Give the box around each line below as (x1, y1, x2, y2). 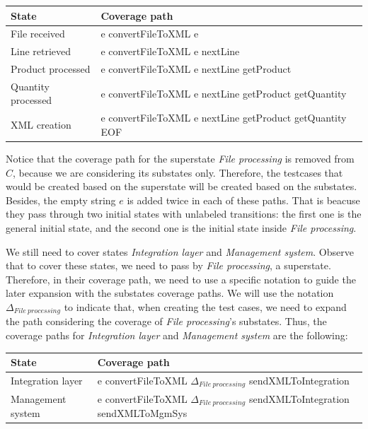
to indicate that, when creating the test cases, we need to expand (64, 299, 347, 314)
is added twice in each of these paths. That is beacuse (127, 192, 360, 207)
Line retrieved (11, 44, 71, 59)
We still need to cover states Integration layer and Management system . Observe (6, 244, 354, 259)
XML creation (11, 117, 71, 132)
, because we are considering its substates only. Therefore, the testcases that (13, 165, 343, 180)
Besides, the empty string (6, 192, 116, 207)
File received (11, 26, 65, 41)
